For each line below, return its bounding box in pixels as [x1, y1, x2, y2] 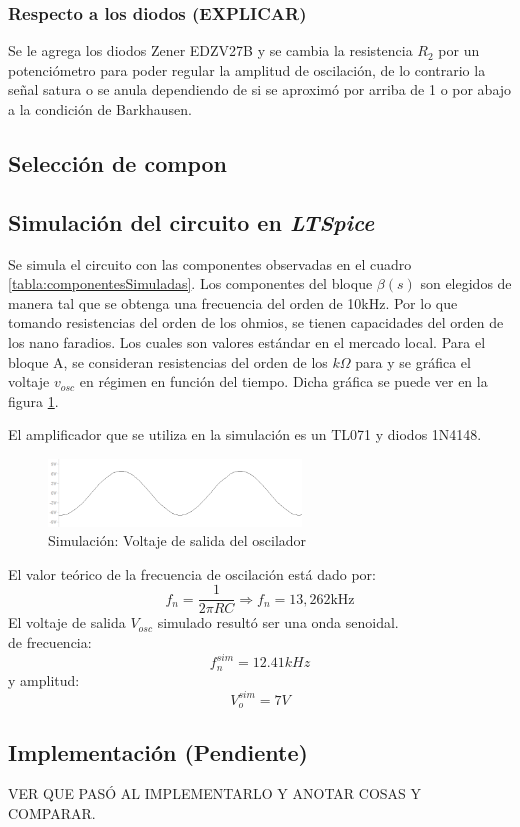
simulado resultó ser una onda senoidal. [157, 612, 399, 633]
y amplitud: [8, 669, 80, 690]
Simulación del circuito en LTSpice [8, 206, 375, 237]
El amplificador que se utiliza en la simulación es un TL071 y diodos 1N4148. [8, 424, 482, 445]
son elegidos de [420, 273, 512, 294]
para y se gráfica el [355, 351, 471, 372]
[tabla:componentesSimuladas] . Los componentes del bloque [8, 273, 373, 294]
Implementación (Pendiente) [8, 736, 308, 767]
